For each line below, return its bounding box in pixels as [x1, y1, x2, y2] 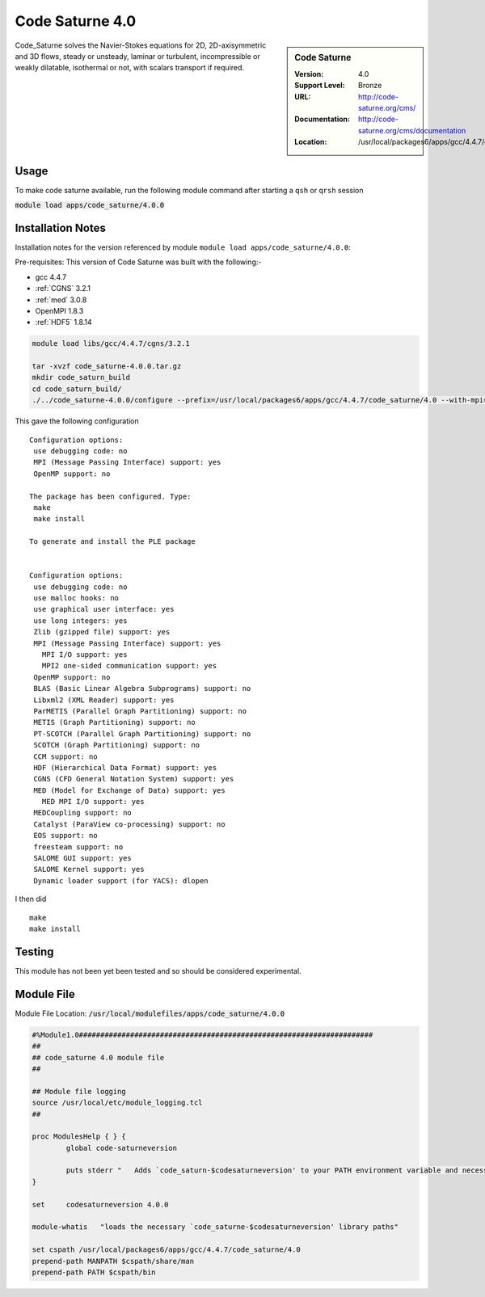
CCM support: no [33, 752, 98, 761]
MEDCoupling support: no [33, 808, 133, 818]
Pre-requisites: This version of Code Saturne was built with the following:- [15, 257, 262, 267]
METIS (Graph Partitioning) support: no [33, 718, 196, 727]
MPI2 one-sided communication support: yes [41, 661, 217, 671]
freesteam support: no [33, 842, 124, 852]
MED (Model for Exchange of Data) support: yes [33, 785, 226, 795]
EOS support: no [33, 831, 98, 840]
